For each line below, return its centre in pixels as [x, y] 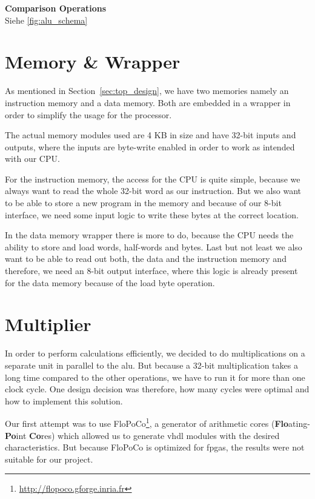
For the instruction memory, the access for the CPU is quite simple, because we [153, 179]
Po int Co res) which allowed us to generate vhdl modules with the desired [142, 435]
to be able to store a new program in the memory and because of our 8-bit [143, 203]
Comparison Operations [56, 8]
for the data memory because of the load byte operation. [110, 282]
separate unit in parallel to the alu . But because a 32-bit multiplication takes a [151, 365]
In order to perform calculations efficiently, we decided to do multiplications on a [155, 353]
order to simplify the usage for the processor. [88, 114]
